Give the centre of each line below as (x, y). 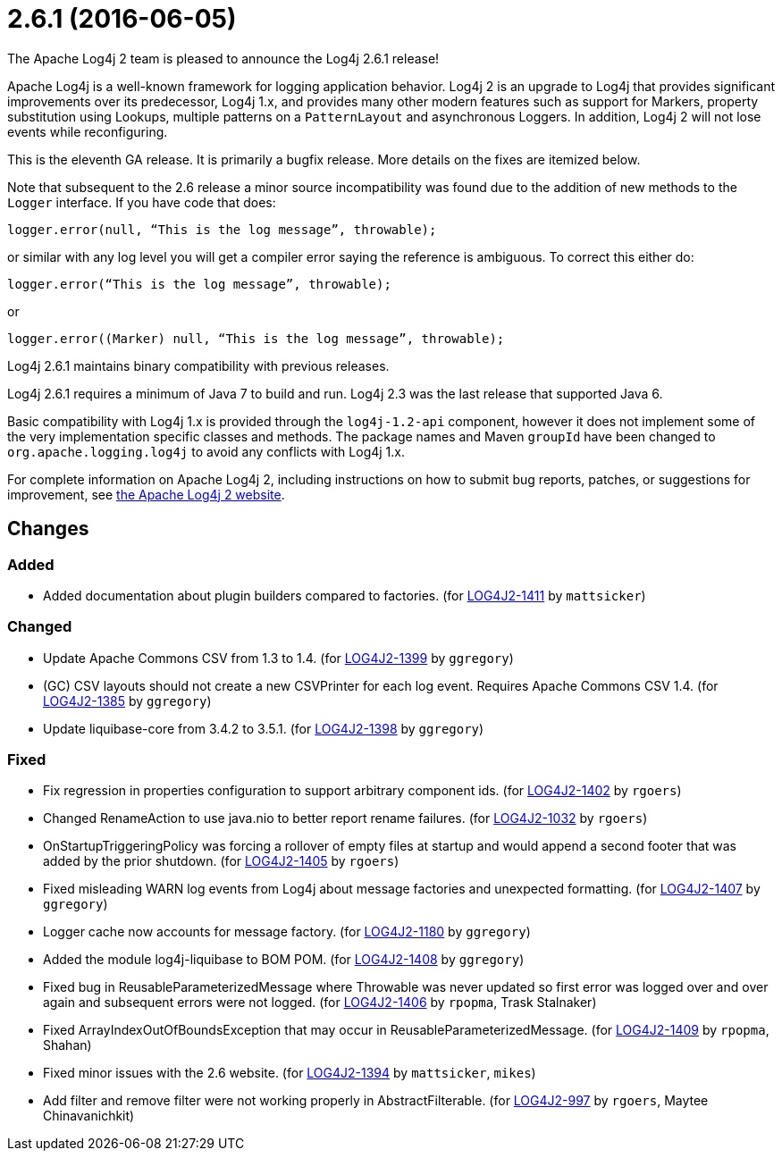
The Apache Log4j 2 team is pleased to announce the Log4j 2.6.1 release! (223, 58)
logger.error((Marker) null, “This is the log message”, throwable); (256, 338)
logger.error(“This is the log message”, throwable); (199, 284)
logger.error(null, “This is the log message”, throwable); (222, 229)
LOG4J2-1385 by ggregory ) (127, 701)
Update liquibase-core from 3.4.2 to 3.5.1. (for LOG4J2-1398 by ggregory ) (264, 728)
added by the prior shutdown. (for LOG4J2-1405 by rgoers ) (221, 861)
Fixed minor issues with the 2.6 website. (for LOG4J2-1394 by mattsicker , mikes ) (290, 1073)
